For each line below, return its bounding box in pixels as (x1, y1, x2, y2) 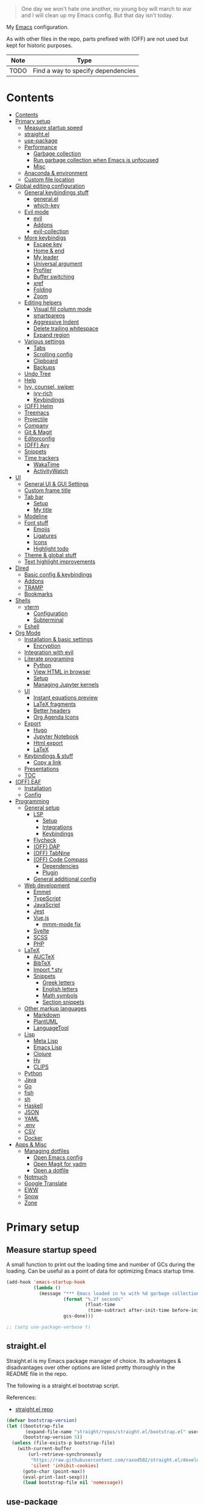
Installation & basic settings (24, 635, 93, 642)
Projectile (24, 415, 49, 422)
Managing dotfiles (24, 1147, 70, 1155)
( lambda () (33, 1284, 61, 1291)
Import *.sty (33, 966, 63, 973)
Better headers (33, 706, 71, 714)
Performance (24, 143, 58, 151)
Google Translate (24, 1179, 67, 1187)
